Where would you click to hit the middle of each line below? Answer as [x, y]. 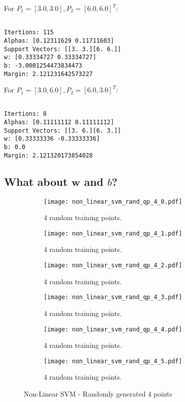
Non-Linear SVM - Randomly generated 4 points [98, 394]
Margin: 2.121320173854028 [48, 155]
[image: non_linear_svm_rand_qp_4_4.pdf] [113, 329]
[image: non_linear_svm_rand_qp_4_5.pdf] [113, 361]
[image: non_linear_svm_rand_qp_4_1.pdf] [113, 233]
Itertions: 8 [25, 114]
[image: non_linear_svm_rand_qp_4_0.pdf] [113, 201]
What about [36, 181]
